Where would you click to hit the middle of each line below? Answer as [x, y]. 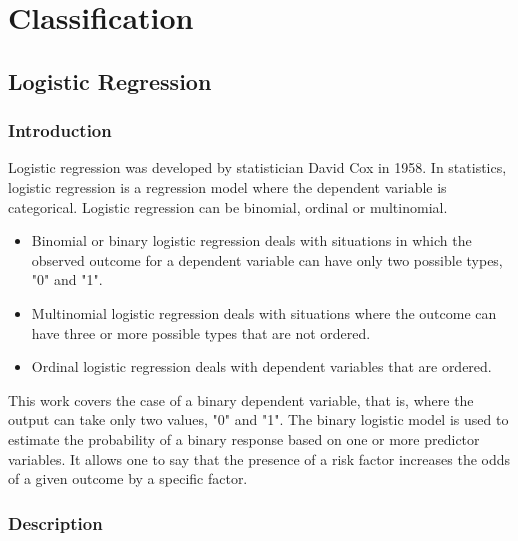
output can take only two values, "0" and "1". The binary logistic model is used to [258, 419]
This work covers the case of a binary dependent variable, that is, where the [241, 399]
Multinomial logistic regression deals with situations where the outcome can [264, 312]
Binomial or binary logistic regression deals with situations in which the [251, 240]
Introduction [60, 130]
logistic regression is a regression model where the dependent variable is [227, 186]
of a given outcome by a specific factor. [128, 478]
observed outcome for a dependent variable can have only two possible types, [267, 259]
